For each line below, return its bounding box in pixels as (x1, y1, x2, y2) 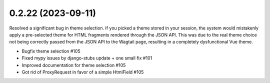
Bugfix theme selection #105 (21, 48, 80, 54)
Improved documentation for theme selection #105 (21, 62, 126, 68)
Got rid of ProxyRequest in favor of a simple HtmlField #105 (21, 69, 144, 75)
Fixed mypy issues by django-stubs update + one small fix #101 (21, 55, 152, 61)
